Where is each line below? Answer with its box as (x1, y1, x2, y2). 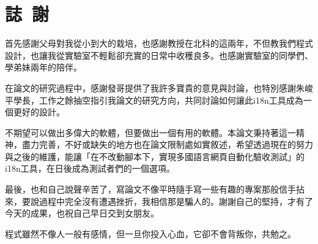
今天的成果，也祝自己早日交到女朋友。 (5, 207, 159, 219)
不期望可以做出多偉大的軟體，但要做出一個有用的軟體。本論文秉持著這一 (5, 126, 296, 139)
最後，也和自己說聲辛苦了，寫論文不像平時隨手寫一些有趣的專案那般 (5, 183, 279, 196)
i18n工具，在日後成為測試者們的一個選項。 (5, 162, 175, 175)
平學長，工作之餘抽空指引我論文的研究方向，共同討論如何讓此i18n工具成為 (5, 93, 303, 106)
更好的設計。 (13, 105, 65, 118)
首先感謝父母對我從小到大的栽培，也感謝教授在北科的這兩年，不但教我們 (5, 37, 296, 50)
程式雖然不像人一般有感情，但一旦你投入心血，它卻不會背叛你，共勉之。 (5, 227, 296, 240)
